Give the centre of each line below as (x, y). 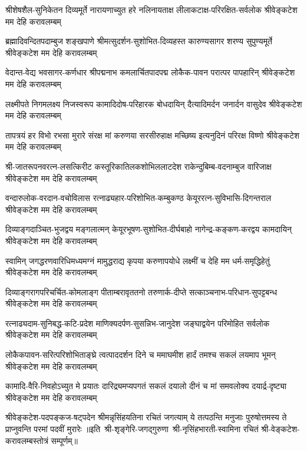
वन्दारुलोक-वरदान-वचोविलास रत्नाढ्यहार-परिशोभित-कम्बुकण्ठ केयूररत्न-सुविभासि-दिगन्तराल (138, 198)
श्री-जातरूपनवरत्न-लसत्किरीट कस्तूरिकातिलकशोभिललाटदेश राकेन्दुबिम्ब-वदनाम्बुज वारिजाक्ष (138, 166)
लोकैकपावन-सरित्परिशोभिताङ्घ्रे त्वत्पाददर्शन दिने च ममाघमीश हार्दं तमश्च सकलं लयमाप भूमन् (141, 355)
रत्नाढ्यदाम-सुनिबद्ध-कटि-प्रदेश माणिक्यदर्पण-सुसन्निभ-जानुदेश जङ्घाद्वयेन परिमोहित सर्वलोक (138, 323)
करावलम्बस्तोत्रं (27, 440)
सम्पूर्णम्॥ (64, 440)
